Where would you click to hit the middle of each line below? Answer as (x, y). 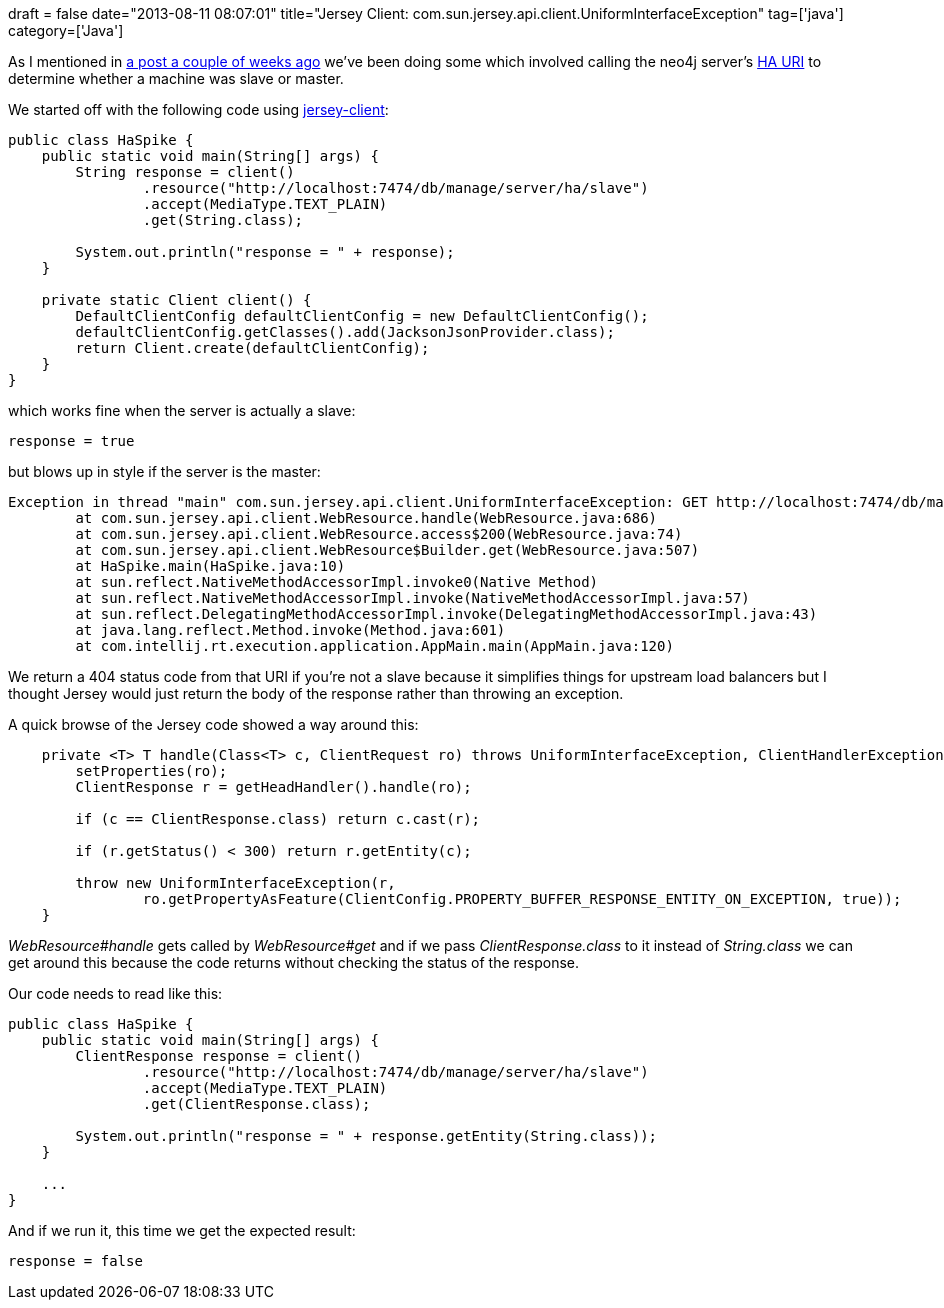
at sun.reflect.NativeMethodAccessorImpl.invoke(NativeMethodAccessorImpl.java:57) (412, 598)
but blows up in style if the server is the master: (164, 471)
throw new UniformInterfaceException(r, (235, 883)
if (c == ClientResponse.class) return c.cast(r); (278, 819)
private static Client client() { (176, 300)
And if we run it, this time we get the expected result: (182, 1230)
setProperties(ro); (151, 771)
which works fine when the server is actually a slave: (182, 410)
